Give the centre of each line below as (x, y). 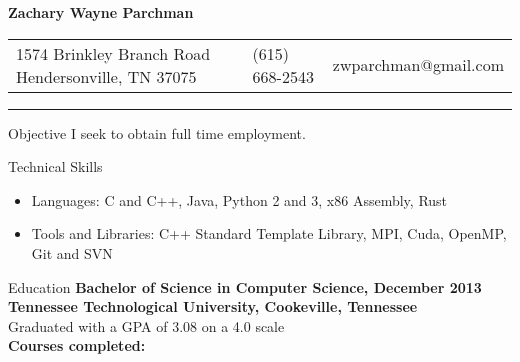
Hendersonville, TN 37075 (106, 76)
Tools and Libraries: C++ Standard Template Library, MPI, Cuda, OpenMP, (269, 233)
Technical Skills (55, 166)
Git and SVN (72, 252)
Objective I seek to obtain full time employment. (157, 132)
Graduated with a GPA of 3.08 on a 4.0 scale (146, 325)
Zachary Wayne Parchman (101, 12)
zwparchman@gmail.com (418, 65)
